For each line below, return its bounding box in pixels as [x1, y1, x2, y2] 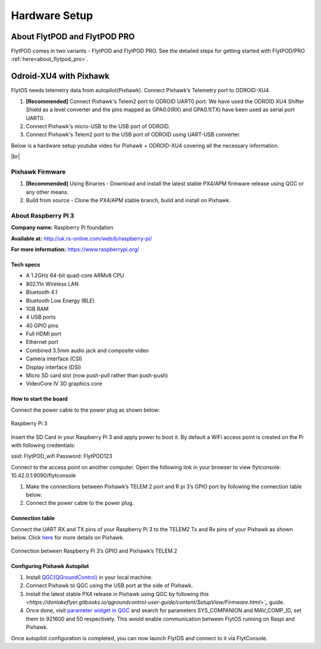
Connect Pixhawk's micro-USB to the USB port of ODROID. [26, 123, 171, 130]
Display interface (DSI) [26, 363, 81, 371]
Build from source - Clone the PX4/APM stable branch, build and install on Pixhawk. [26, 197, 231, 204]
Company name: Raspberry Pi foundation [11, 224, 114, 231]
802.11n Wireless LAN [26, 280, 79, 287]
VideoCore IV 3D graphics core [26, 380, 102, 387]
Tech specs [11, 261, 40, 268]
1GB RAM [26, 305, 49, 312]
